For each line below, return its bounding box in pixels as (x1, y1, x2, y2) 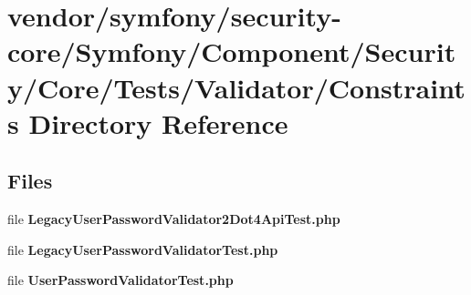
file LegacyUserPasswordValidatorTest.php (7, 239, 278, 259)
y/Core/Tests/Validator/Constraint (7, 68, 466, 106)
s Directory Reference (7, 104, 288, 141)
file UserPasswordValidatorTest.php (7, 270, 234, 290)
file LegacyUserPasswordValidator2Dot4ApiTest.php (7, 209, 340, 229)
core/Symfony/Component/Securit (7, 33, 456, 70)
